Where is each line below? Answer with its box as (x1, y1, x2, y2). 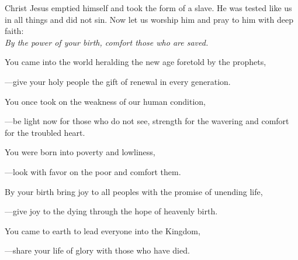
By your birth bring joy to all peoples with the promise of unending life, (5, 185, 263, 197)
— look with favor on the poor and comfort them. (5, 165, 181, 177)
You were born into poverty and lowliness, (5, 146, 155, 158)
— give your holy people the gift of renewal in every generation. (5, 75, 231, 87)
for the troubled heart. (5, 126, 85, 138)
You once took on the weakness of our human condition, (5, 95, 206, 107)
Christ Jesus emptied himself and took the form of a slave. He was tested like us (5, 2, 292, 13)
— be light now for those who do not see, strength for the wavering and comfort (5, 115, 289, 127)
